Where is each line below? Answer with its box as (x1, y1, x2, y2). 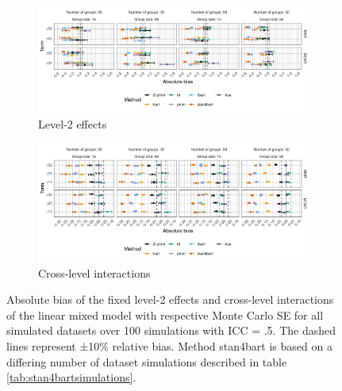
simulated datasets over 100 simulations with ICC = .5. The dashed (6, 322, 336, 339)
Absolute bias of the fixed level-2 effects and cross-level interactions (6, 291, 334, 308)
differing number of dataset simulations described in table (6, 353, 287, 370)
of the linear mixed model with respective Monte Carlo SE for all (6, 306, 324, 323)
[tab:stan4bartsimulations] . (6, 369, 136, 385)
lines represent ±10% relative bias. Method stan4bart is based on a (6, 338, 332, 355)
